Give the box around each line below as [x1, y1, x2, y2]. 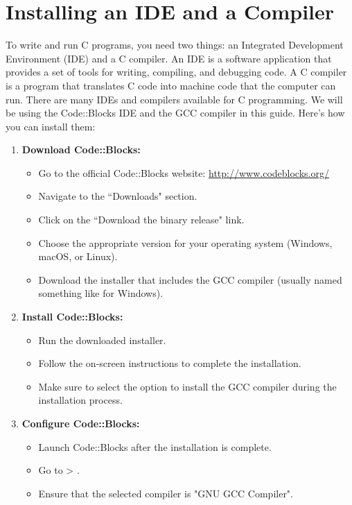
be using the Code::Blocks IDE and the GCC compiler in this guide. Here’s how [6, 105, 345, 120]
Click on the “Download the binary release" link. [38, 212, 245, 227]
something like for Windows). [38, 286, 164, 300]
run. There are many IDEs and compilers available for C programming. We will [6, 92, 343, 106]
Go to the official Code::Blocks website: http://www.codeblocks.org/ [38, 165, 329, 180]
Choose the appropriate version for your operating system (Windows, [38, 235, 333, 250]
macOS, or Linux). [38, 249, 118, 264]
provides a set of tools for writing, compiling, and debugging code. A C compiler [6, 65, 347, 79]
